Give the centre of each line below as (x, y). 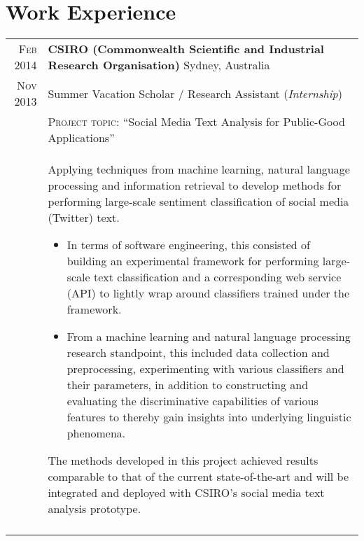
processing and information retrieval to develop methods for (195, 185)
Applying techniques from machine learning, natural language (199, 169)
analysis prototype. (94, 509)
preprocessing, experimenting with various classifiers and (205, 369)
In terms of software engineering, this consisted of (188, 245)
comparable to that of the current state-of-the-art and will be (198, 477)
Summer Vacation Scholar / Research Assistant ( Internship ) (195, 93)
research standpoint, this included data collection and (198, 353)
